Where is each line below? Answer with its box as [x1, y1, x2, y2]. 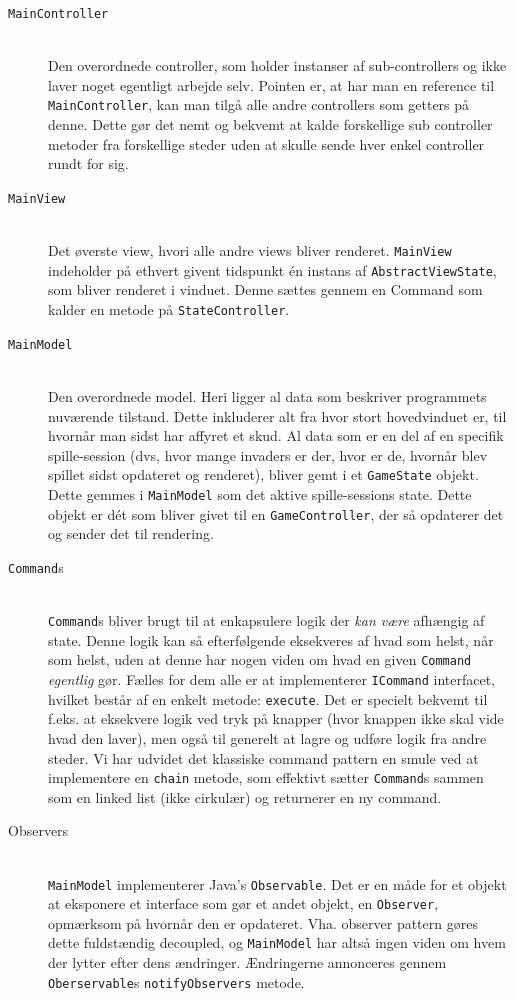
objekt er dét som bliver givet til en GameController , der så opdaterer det [48, 503, 504, 524]
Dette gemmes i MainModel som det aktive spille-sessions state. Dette [48, 483, 472, 504]
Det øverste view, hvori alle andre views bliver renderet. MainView [48, 240, 452, 261]
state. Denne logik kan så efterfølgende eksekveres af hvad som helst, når [48, 629, 494, 650]
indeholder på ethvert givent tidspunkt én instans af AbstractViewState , [48, 259, 497, 280]
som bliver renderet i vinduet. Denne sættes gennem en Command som [48, 279, 483, 300]
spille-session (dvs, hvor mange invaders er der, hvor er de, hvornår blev [48, 444, 488, 465]
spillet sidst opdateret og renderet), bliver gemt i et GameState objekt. [48, 464, 479, 485]
